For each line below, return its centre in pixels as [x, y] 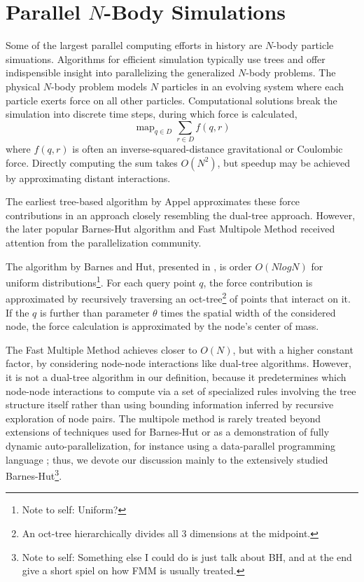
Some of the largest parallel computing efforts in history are [134, 45]
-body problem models [99, 86]
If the [17, 312]
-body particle [303, 45]
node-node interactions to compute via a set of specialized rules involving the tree [181, 390]
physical [23, 86]
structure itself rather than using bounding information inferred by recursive [170, 404]
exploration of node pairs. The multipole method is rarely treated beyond [163, 418]
